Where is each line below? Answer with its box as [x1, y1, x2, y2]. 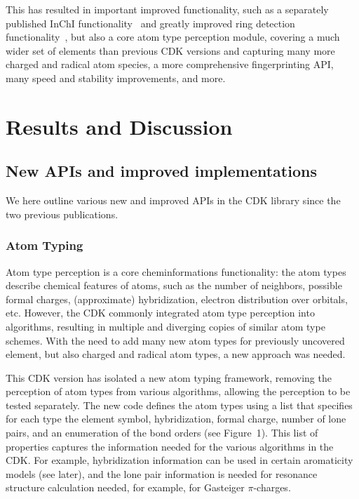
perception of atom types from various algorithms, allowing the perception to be [6, 384, 351, 399]
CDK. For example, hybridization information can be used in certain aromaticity [6, 453, 353, 467]
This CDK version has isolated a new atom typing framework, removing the [6, 370, 332, 385]
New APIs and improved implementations [6, 160, 317, 182]
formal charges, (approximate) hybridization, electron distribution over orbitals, [6, 291, 348, 306]
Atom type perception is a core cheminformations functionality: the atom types [6, 264, 346, 279]
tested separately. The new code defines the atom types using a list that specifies [6, 397, 353, 412]
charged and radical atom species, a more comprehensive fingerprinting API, [6, 57, 334, 72]
